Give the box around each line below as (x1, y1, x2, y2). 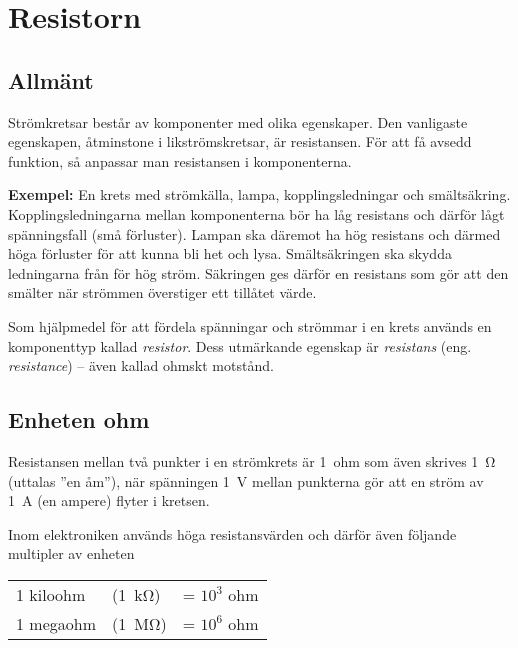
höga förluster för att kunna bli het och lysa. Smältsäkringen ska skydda (8, 243, 452, 264)
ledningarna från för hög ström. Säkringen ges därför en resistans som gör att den (8, 262, 509, 283)
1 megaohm (16, 611, 96, 635)
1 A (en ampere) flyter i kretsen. (8, 490, 210, 511)
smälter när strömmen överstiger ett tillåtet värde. (8, 282, 317, 303)
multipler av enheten (8, 543, 135, 564)
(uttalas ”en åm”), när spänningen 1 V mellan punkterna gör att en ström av (8, 470, 484, 491)
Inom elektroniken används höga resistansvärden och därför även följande (8, 523, 457, 544)
